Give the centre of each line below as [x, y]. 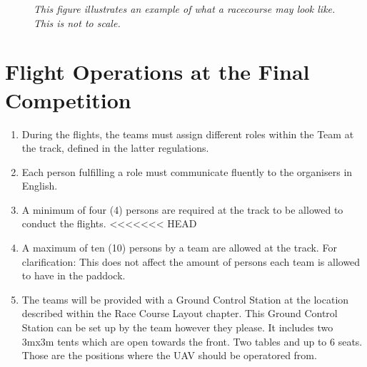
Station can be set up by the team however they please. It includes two [177, 327]
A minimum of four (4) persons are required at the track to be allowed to [182, 209]
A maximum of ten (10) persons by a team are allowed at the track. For [179, 248]
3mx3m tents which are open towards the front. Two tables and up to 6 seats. [192, 341]
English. [40, 186]
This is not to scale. [77, 22]
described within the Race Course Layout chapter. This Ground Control [180, 313]
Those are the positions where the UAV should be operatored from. [169, 355]
